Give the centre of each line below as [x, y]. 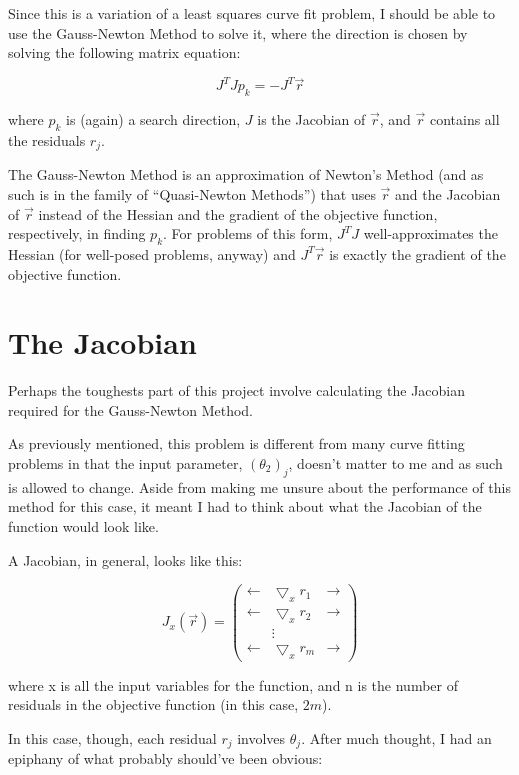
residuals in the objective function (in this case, [153, 704]
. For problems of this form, [248, 233]
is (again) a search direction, [153, 119]
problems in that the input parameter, [125, 463]
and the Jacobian [448, 193]
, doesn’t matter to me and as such [395, 463]
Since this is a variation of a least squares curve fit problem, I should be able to [252, 13]
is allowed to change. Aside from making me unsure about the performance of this [259, 486]
